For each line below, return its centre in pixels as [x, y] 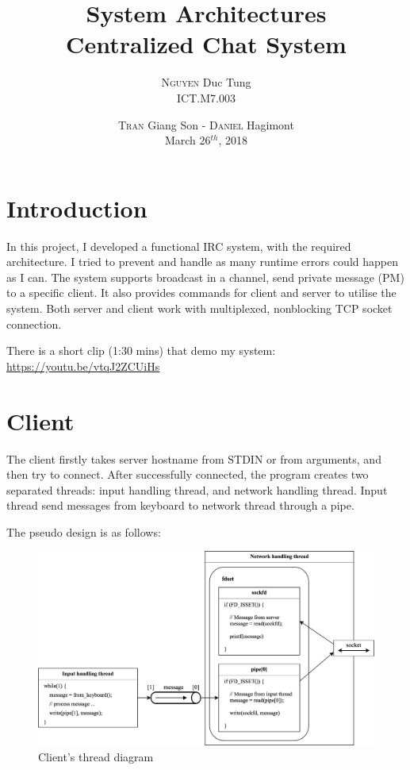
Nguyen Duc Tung [206, 82]
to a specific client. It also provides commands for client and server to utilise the [201, 293]
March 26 [188, 140]
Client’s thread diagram [96, 756]
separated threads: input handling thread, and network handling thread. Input [197, 489]
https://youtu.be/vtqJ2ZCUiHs [83, 366]
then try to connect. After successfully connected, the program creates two [188, 474]
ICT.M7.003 [206, 97]
